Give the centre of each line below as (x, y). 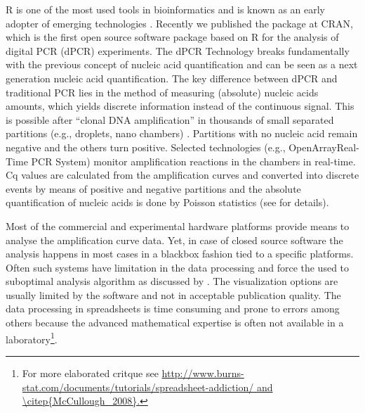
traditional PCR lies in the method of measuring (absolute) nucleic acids (162, 92)
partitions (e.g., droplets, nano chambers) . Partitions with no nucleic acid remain (182, 133)
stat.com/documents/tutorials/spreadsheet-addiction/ (138, 387)
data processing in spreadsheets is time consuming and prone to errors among (173, 309)
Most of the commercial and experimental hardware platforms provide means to (178, 225)
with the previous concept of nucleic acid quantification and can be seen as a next (182, 64)
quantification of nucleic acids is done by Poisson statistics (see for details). (167, 202)
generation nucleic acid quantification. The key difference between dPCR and (172, 78)
